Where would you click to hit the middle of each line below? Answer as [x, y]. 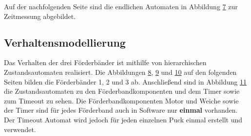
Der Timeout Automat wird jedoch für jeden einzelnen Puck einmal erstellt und [123, 119]
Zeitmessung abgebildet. [40, 16]
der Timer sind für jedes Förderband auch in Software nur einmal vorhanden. [121, 110]
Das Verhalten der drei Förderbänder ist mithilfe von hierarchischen [105, 62]
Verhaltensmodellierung [65, 42]
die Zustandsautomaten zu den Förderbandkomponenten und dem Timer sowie [122, 91]
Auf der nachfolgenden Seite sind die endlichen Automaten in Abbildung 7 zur [121, 6]
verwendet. [20, 129]
